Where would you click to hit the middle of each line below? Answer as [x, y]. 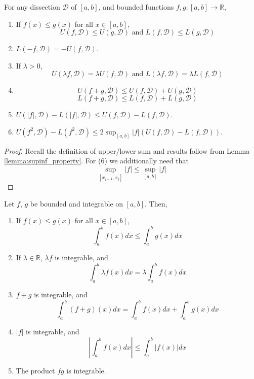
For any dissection [32, 7]
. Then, [156, 203]
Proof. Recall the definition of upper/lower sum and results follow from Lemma [127, 150]
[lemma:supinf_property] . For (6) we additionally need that [96, 161]
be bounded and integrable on [77, 203]
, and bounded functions [136, 7]
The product [35, 370]
